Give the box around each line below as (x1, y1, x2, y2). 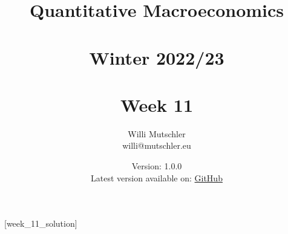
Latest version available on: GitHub (91, 171, 223, 184)
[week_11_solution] (4, 217, 77, 230)
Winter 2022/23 (89, 45, 224, 70)
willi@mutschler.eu (122, 139, 191, 152)
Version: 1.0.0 (131, 160, 182, 172)
